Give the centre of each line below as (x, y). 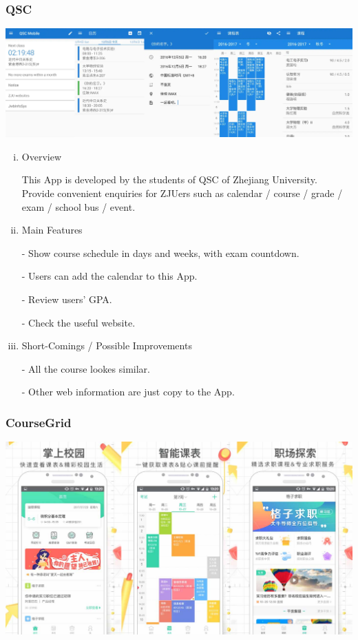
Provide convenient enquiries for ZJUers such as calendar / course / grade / (182, 193)
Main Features (52, 230)
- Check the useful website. (78, 322)
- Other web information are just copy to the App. (128, 392)
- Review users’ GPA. (67, 299)
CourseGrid (39, 422)
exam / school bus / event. (78, 206)
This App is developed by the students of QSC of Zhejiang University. (169, 179)
